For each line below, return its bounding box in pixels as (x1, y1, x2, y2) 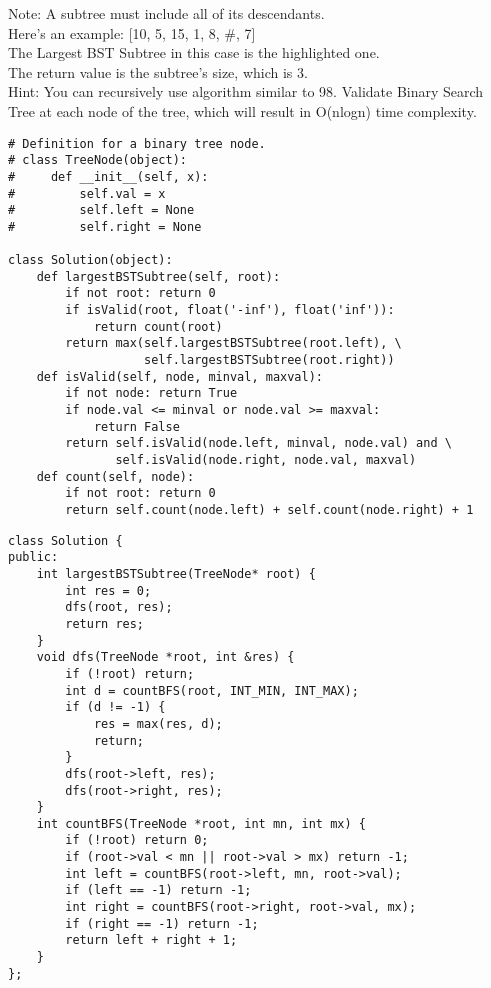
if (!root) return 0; (65, 833, 209, 848)
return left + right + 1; (65, 933, 238, 948)
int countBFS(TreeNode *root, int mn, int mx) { (36, 816, 366, 831)
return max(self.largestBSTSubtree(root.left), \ (65, 336, 402, 351)
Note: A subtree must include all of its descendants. (8, 3, 325, 23)
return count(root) (93, 319, 223, 334)
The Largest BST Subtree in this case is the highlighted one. (8, 42, 380, 63)
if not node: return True (65, 386, 238, 401)
